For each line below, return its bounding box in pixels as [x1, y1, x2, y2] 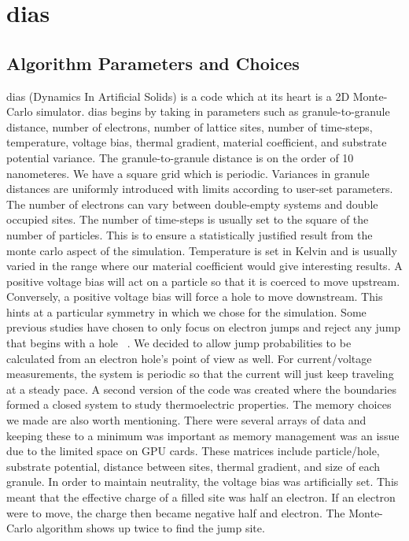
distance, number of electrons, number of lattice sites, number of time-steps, [6, 118, 373, 135]
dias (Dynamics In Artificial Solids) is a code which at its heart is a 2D [6, 87, 350, 104]
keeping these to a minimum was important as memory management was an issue [6, 427, 400, 443]
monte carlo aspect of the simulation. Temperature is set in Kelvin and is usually [6, 242, 397, 258]
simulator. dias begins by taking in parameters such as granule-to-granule [36, 103, 390, 120]
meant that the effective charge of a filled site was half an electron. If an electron [6, 489, 396, 506]
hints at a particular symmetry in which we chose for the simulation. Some [6, 303, 367, 320]
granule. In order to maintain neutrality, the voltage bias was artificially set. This [6, 473, 399, 490]
